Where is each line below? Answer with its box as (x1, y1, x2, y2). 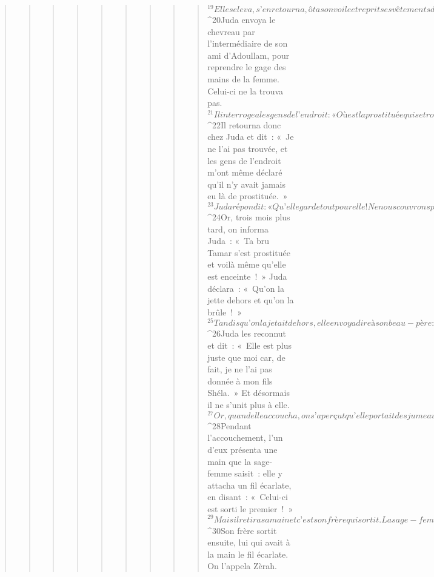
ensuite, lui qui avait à (207, 536, 290, 549)
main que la (207, 455, 252, 467)
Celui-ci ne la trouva (207, 84, 284, 97)
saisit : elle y (234, 467, 282, 480)
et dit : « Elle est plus (207, 339, 292, 352)
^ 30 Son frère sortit (207, 524, 277, 536)
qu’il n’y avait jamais (207, 177, 285, 190)
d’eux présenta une (207, 443, 278, 455)
